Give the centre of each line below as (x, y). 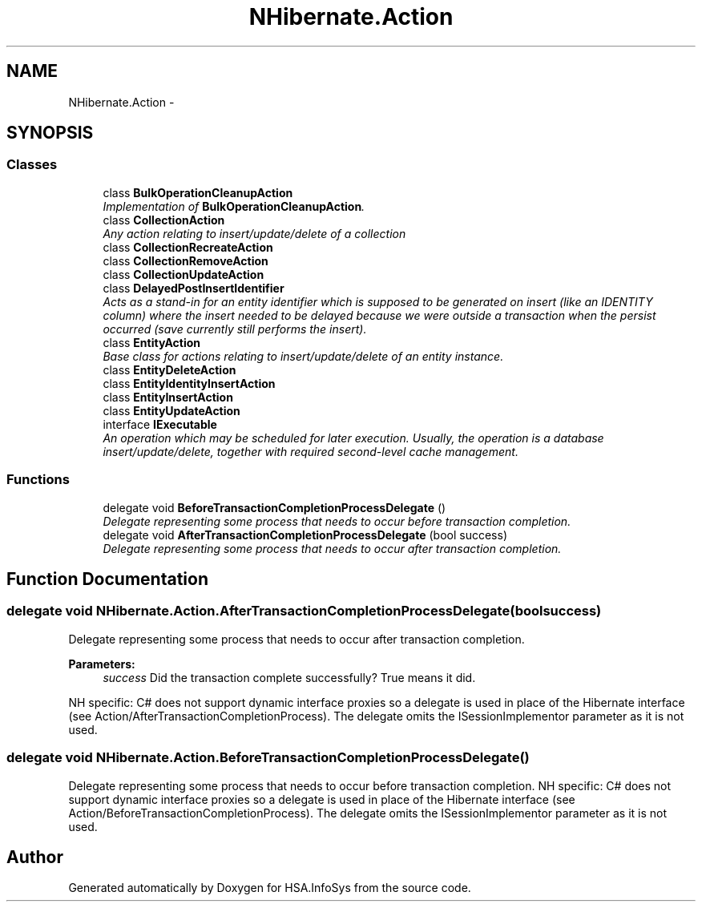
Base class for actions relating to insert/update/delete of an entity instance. (303, 356)
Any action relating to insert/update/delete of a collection (254, 233)
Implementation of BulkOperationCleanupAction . (234, 206)
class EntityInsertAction (168, 397)
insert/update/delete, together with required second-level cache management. (311, 451)
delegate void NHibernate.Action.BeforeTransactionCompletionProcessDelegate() (268, 758)
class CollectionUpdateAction (184, 274)
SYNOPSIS (50, 133)
